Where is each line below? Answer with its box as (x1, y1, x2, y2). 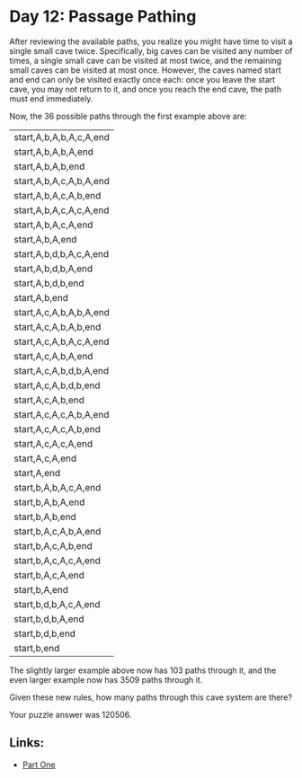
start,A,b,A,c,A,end (13, 218, 93, 231)
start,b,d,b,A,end (13, 613, 84, 625)
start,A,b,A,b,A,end (13, 146, 94, 158)
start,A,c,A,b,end (13, 393, 85, 406)
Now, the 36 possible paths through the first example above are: (9, 111, 247, 121)
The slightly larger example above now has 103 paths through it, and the (9, 665, 277, 676)
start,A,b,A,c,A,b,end (13, 189, 102, 201)
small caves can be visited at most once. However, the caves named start (9, 65, 281, 75)
